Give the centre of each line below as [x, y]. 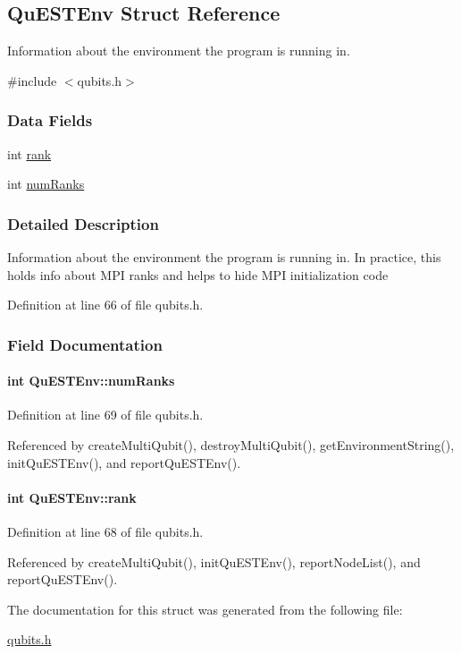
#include [32, 80]
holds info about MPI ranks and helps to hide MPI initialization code [198, 274]
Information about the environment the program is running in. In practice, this [224, 257]
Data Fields [50, 120]
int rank [29, 153]
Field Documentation [85, 344]
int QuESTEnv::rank [72, 497]
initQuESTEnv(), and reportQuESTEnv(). [124, 462]
